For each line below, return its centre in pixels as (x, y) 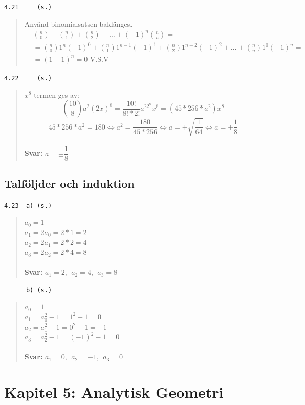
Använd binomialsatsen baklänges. (78, 23)
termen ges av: (57, 94)
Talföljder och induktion (69, 183)
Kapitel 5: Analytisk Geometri (114, 392)
